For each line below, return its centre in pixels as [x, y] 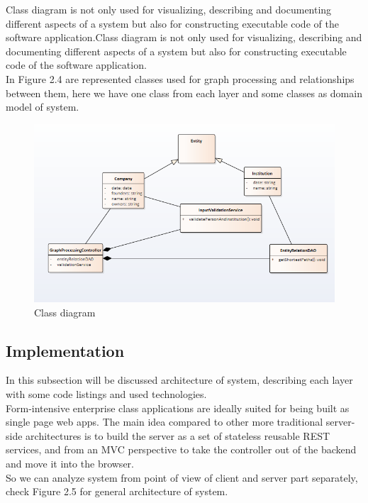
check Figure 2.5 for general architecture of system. [117, 491]
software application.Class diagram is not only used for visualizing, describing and [184, 37]
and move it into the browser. [70, 463]
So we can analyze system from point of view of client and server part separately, [182, 477]
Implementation [65, 350]
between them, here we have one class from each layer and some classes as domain [184, 93]
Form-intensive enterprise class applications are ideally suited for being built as [178, 408]
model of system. [43, 107]
